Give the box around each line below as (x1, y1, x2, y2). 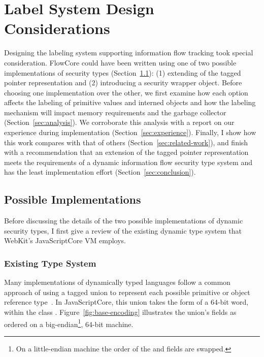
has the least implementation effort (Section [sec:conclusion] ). (4, 167, 196, 177)
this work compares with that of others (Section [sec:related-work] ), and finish (4, 137, 248, 147)
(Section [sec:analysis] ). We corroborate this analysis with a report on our (4, 117, 235, 127)
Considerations (4, 18, 110, 39)
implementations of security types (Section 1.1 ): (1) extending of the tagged (4, 67, 241, 78)
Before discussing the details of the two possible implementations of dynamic (4, 215, 243, 226)
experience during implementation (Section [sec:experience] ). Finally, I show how (4, 127, 256, 138)
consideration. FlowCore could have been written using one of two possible (4, 57, 237, 68)
